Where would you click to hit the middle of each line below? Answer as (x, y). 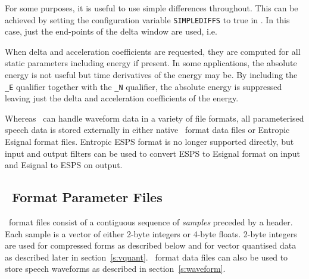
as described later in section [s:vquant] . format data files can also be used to (146, 257)
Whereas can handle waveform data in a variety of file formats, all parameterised (154, 118)
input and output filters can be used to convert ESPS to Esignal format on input (153, 153)
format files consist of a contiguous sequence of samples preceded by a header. (151, 222)
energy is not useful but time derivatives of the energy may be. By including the (151, 75)
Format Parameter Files (87, 197)
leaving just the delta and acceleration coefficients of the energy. (122, 98)
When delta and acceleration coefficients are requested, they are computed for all (153, 51)
